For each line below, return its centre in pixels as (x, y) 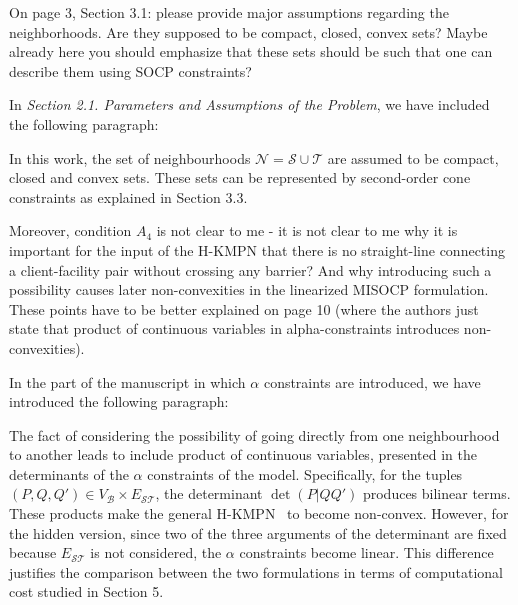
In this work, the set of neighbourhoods (130, 157)
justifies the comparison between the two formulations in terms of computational (256, 571)
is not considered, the (156, 552)
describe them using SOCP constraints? (130, 70)
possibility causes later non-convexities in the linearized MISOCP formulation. (249, 289)
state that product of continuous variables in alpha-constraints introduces (234, 328)
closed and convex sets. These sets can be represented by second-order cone (240, 177)
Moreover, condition (70, 230)
